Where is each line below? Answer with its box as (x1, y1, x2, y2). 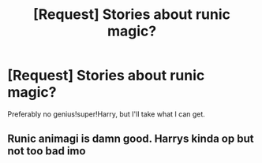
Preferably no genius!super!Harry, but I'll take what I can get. (7, 109, 206, 119)
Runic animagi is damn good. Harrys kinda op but (7, 132, 254, 146)
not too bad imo (7, 144, 86, 158)
